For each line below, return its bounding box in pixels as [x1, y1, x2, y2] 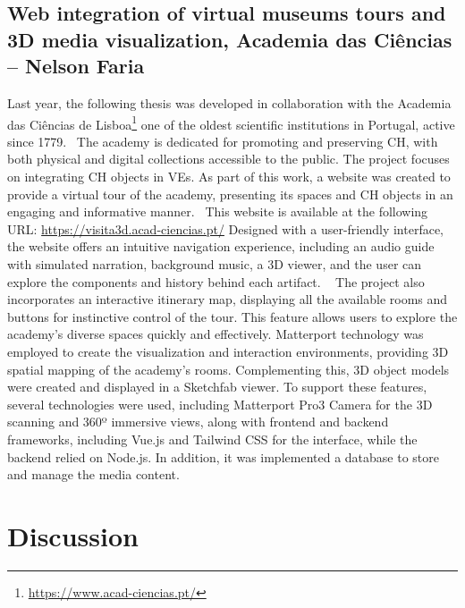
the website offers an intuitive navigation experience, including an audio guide [7, 237, 435, 256]
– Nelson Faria [7, 52, 145, 80]
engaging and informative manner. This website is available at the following [7, 202, 428, 221]
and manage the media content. [7, 465, 180, 484]
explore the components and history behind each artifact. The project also [7, 272, 425, 291]
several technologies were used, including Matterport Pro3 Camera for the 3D [7, 394, 433, 413]
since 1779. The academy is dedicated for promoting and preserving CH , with [7, 131, 438, 150]
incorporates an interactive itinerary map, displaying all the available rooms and [7, 290, 448, 308]
